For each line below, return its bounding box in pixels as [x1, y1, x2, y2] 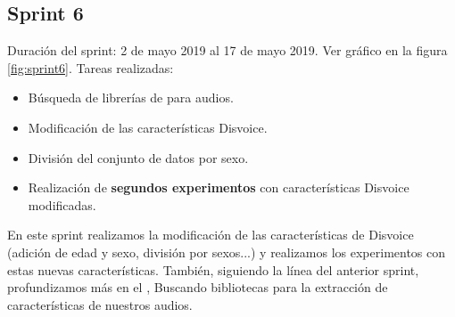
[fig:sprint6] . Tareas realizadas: [7, 58, 174, 77]
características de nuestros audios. [7, 295, 193, 313]
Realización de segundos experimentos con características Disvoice [28, 178, 409, 197]
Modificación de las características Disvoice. [28, 118, 268, 136]
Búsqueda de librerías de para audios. [28, 88, 234, 107]
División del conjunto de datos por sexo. [28, 148, 249, 167]
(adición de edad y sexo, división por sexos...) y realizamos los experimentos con [7, 242, 446, 261]
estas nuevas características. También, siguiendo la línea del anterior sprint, [7, 260, 419, 279]
